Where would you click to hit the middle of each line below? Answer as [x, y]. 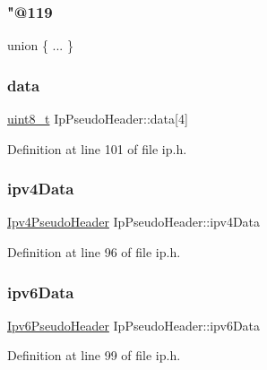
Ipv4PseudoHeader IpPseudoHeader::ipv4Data [134, 222]
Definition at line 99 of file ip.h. [94, 355]
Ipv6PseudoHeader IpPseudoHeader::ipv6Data [134, 325]
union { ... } [40, 45]
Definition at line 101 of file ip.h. [97, 148]
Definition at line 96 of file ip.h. [94, 252]
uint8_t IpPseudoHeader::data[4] [98, 119]
